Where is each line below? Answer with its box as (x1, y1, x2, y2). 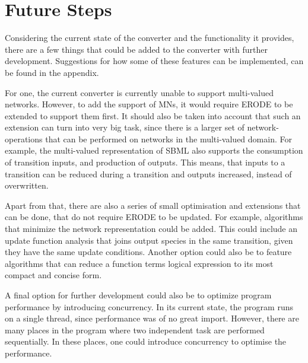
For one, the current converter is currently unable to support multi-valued (5, 86, 274, 98)
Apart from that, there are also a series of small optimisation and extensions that (5, 199, 301, 211)
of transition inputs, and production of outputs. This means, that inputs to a (5, 156, 285, 168)
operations (5, 132, 43, 145)
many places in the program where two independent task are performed (5, 323, 265, 336)
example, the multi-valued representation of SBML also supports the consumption (5, 144, 303, 157)
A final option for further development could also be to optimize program (5, 289, 272, 301)
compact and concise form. (5, 269, 102, 281)
